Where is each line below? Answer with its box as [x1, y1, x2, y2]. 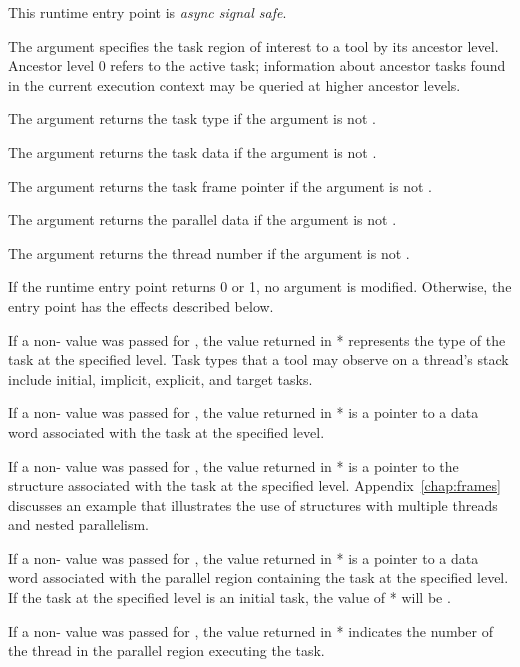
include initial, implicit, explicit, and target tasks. [8, 368, 313, 389]
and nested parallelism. [8, 514, 149, 535]
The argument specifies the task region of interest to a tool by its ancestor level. [8, 35, 499, 56]
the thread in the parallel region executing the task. [8, 640, 325, 661]
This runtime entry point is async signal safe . [8, 2, 287, 22]
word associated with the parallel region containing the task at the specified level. [8, 567, 509, 588]
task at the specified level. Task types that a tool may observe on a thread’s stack [8, 349, 509, 370]
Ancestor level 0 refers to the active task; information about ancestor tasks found [8, 55, 506, 76]
